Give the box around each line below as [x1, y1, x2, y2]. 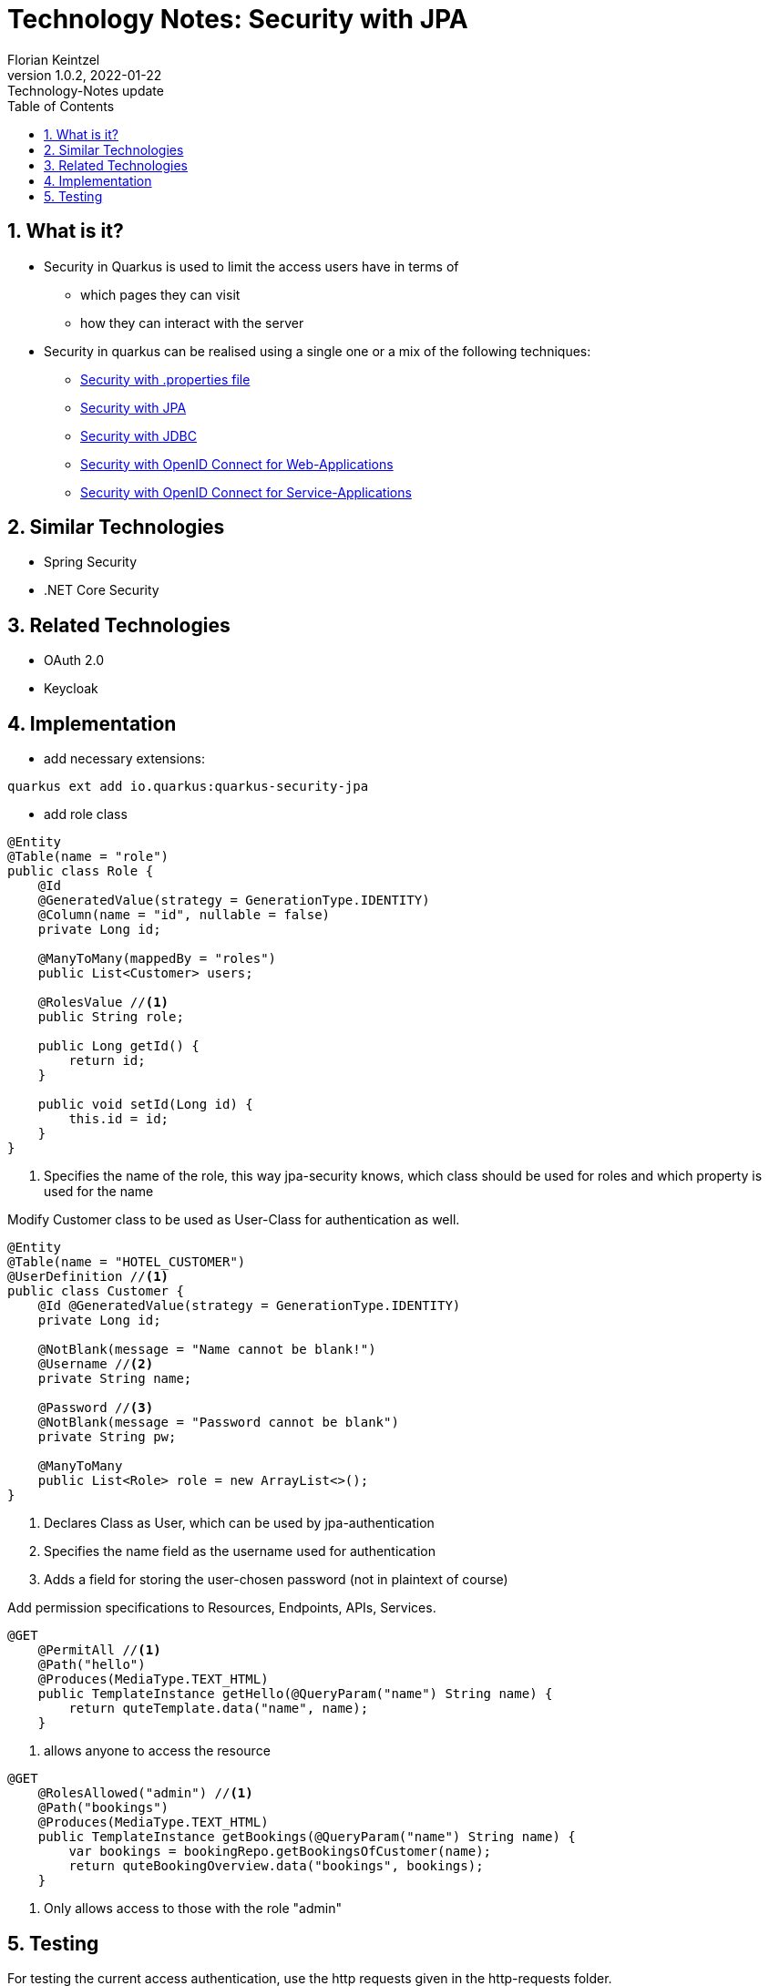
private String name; [37, 1371, 192, 1387]
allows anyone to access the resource [44, 1743, 271, 1759]
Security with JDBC [80, 427, 198, 444]
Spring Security [44, 554, 138, 570]
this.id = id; [68, 1111, 169, 1127]
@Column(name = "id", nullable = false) [37, 907, 331, 923]
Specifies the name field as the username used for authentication [44, 1543, 436, 1560]
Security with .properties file [80, 371, 251, 387]
